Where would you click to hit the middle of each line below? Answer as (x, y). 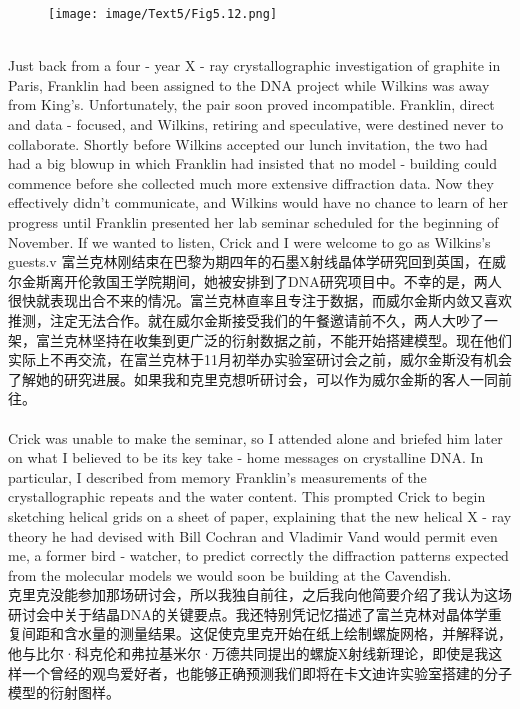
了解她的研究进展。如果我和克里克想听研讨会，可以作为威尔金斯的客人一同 (253, 378)
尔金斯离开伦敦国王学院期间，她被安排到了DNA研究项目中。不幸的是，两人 (255, 280)
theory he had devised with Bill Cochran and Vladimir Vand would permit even (253, 535)
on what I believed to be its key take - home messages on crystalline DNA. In (246, 457)
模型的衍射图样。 (64, 692)
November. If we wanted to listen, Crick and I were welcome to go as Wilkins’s (249, 241)
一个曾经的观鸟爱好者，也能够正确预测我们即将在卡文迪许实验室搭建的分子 (266, 672)
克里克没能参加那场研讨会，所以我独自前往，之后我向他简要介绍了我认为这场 (260, 594)
